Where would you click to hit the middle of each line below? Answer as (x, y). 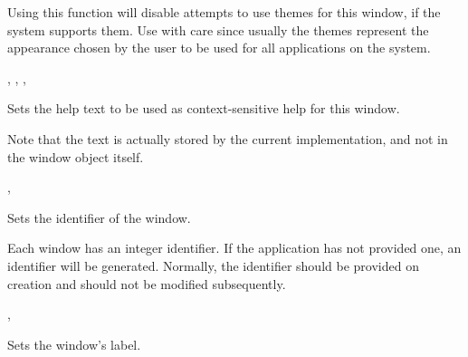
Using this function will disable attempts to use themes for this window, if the (224, 12)
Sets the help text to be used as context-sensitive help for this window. (204, 108)
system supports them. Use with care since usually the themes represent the (218, 29)
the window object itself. (76, 156)
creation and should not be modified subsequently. (147, 283)
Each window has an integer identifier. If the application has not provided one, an (234, 248)
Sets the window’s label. (74, 344)
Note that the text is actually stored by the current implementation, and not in (228, 138)
